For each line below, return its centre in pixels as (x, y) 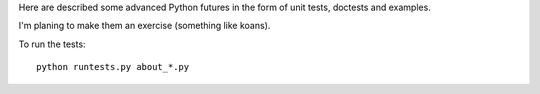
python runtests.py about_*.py (113, 67)
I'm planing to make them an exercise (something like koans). (144, 26)
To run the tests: (52, 44)
